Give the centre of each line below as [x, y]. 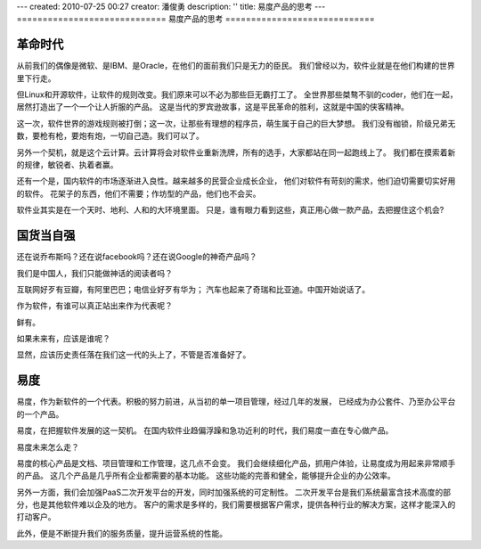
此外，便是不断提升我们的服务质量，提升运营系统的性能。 [122, 533]
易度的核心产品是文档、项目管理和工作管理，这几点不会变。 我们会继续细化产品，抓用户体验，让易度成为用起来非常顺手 [236, 463]
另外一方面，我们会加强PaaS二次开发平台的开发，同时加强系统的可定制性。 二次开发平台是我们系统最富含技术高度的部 [234, 492]
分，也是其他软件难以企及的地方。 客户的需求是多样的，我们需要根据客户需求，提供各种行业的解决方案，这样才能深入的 [236, 504]
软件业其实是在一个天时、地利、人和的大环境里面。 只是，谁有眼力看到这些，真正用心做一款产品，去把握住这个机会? [230, 210]
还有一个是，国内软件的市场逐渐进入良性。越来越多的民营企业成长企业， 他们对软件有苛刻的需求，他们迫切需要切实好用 [236, 181]
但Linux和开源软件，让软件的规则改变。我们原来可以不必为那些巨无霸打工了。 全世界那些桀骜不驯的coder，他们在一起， [237, 94]
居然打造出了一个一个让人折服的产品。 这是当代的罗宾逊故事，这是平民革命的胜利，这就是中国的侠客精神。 [212, 107]
